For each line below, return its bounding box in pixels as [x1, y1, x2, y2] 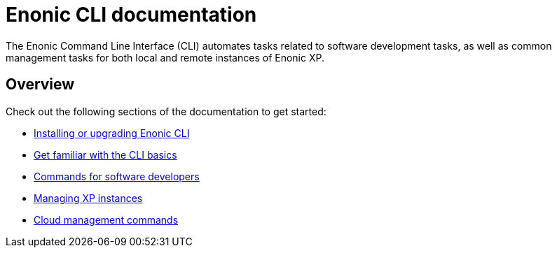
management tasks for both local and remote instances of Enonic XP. [6, 51, 324, 64]
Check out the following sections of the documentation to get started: [6, 105, 326, 117]
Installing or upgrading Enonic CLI [34, 127, 190, 139]
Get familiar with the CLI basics [34, 148, 177, 161]
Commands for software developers [34, 170, 200, 182]
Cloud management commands [34, 213, 179, 226]
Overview [6, 75, 75, 94]
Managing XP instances [34, 191, 143, 204]
